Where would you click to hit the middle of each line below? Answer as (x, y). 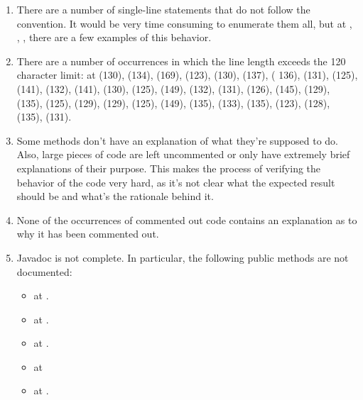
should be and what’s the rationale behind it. (115, 196)
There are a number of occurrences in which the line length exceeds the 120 (181, 61)
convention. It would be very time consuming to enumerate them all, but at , (184, 23)
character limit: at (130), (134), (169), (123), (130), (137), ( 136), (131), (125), (187, 75)
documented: (44, 271)
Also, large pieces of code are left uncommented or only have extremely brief (183, 154)
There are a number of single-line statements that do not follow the (163, 9)
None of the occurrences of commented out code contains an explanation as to (187, 220)
